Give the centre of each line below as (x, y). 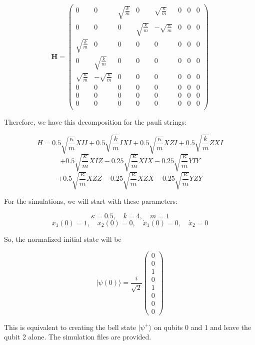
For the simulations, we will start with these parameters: (91, 201)
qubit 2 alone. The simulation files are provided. (78, 337)
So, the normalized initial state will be (63, 239)
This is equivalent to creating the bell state (70, 327)
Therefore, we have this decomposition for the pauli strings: (95, 122)
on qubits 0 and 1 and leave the (202, 327)
